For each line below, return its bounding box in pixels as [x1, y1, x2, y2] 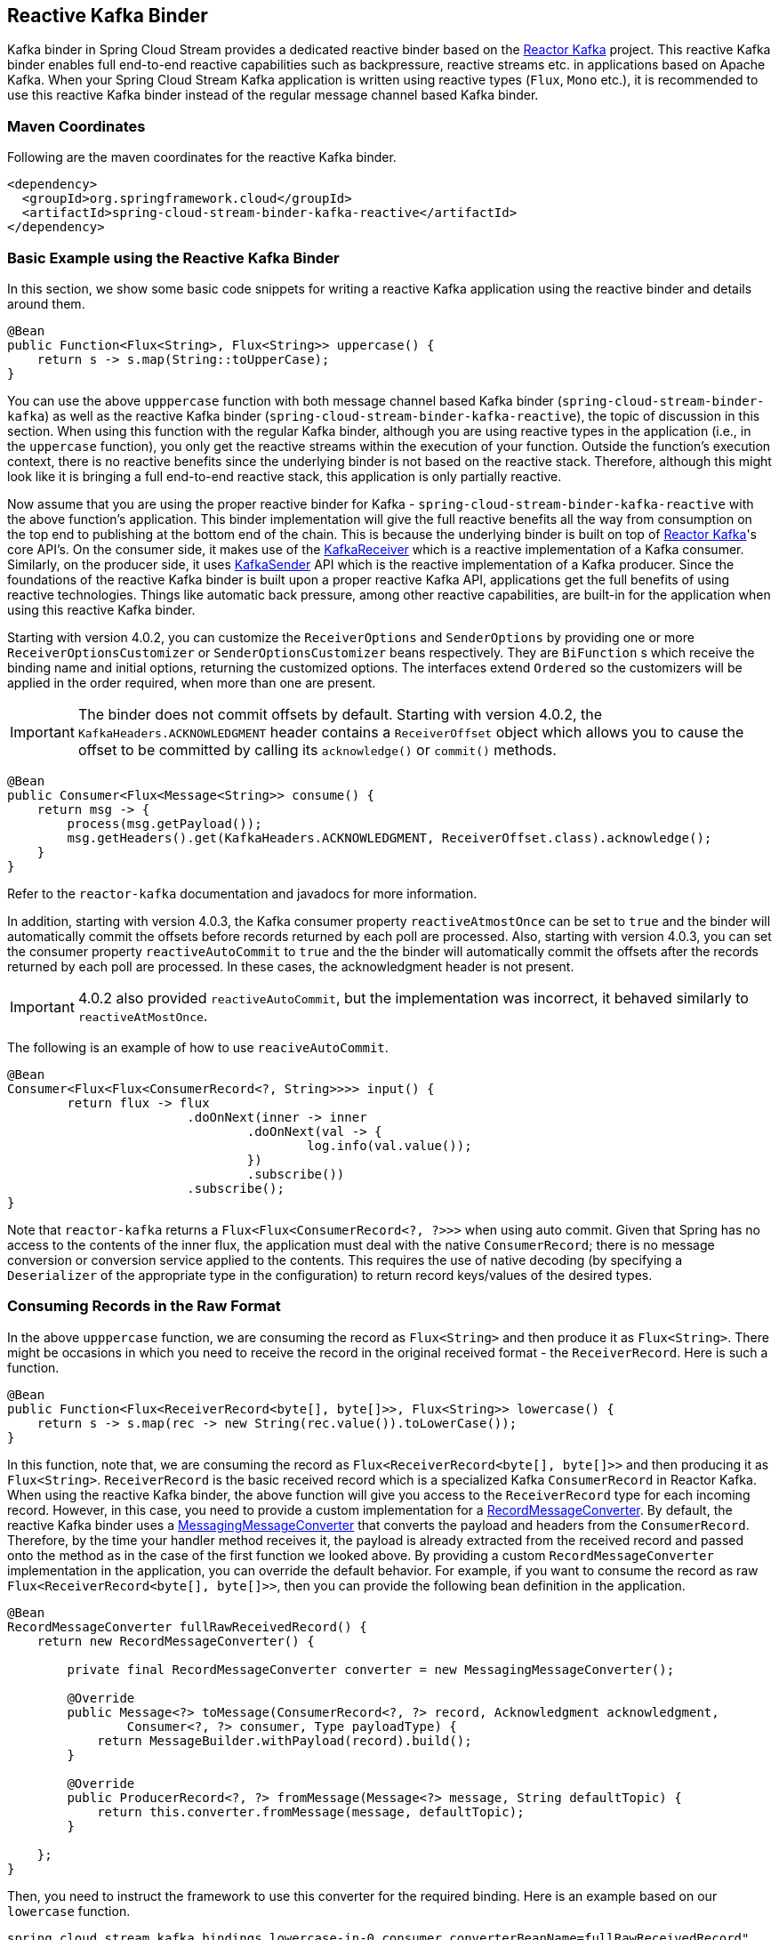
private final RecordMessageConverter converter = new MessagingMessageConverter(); [67, 1662, 675, 1677]
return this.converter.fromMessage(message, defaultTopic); [97, 1804, 525, 1819]
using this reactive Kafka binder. [7, 601, 196, 617]
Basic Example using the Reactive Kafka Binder [7, 248, 340, 267]
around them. [7, 295, 85, 311]
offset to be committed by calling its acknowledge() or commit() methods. [77, 740, 557, 759]
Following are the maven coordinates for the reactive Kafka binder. [7, 149, 397, 165]
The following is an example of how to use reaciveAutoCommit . [7, 1039, 389, 1055]
